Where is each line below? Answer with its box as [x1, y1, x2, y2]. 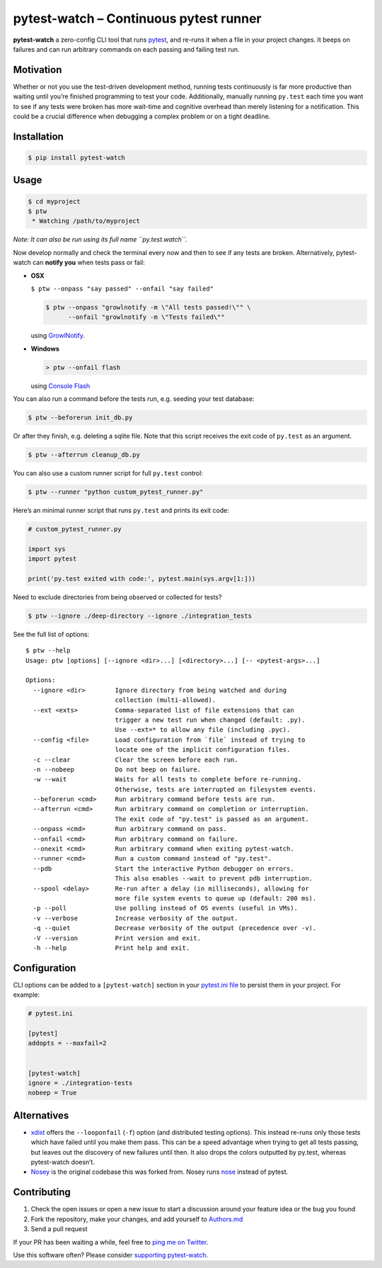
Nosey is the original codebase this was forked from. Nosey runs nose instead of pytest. [30, 1167, 289, 1176]
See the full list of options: [13, 630, 90, 638]
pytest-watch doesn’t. [30, 1158, 95, 1167]
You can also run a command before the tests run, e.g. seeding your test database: [13, 395, 255, 403]
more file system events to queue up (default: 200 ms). [115, 895, 317, 902]
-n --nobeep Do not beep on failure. [33, 765, 202, 774]
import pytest [28, 555, 77, 563]
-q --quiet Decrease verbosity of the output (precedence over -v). [33, 924, 317, 932]
